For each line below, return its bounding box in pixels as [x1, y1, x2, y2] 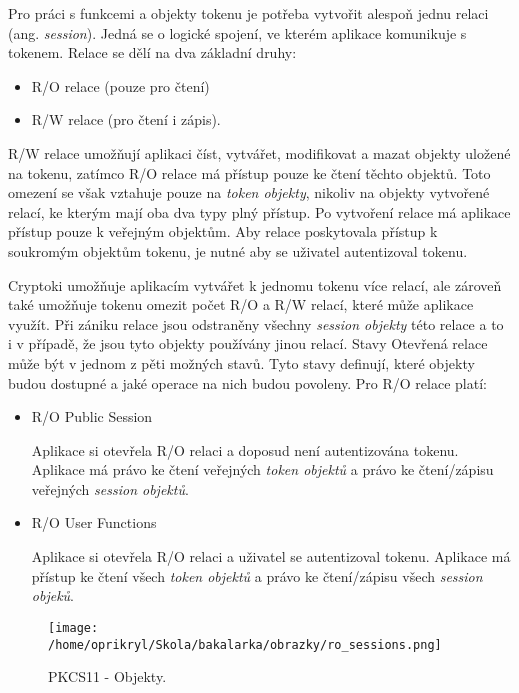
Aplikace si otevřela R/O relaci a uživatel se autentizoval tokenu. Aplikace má [31, 546, 511, 567]
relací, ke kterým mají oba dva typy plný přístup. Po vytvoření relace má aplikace [8, 201, 511, 222]
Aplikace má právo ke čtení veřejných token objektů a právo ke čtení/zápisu [31, 459, 494, 480]
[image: [48, 620, 99, 635]
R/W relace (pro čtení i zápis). [31, 109, 221, 130]
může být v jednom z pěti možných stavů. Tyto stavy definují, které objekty [8, 352, 475, 373]
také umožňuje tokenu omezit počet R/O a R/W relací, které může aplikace [8, 294, 474, 315]
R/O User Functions [31, 512, 157, 533]
